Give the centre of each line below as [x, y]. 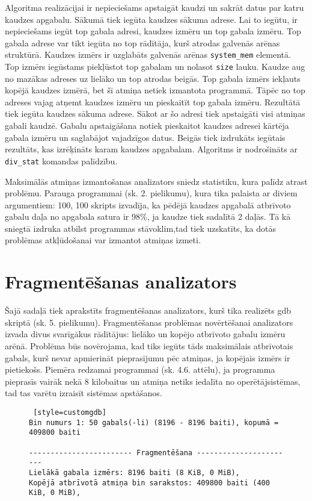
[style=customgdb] [70, 412]
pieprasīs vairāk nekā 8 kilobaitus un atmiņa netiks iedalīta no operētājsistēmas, [153, 381]
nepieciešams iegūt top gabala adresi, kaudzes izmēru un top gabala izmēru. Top [153, 31]
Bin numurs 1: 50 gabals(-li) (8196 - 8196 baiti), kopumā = [154, 422]
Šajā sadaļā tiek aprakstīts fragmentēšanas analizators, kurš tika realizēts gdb [148, 310]
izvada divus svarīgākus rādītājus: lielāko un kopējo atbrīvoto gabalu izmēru [145, 334]
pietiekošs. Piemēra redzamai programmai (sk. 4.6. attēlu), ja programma [140, 369]
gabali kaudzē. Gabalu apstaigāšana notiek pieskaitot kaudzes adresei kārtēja [147, 126]
